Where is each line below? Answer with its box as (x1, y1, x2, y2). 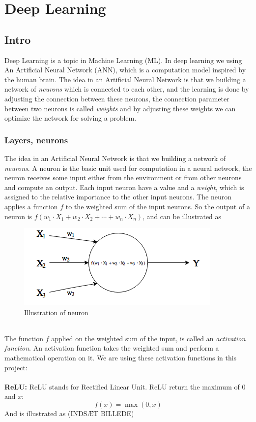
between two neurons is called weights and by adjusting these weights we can (4, 103, 236, 113)
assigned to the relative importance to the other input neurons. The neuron (4, 192, 232, 202)
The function (4, 333, 43, 343)
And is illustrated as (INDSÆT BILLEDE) (4, 408, 134, 419)
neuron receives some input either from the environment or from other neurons (4, 172, 242, 183)
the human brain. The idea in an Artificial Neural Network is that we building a (4, 74, 246, 84)
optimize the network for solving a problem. (4, 113, 137, 123)
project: (4, 362, 28, 372)
